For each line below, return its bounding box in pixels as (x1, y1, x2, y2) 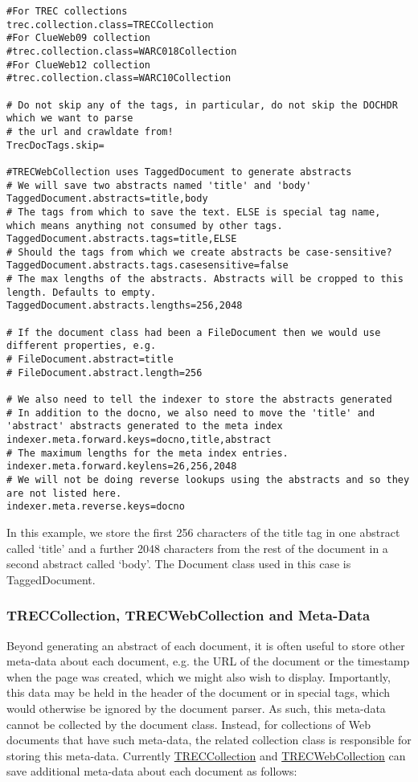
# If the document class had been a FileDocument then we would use (6, 326, 381, 338)
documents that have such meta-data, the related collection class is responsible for (6, 731, 412, 748)
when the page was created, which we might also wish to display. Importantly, (6, 668, 391, 685)
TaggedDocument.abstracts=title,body (6, 193, 208, 205)
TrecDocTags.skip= (6, 139, 104, 151)
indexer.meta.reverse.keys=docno (6, 501, 185, 513)
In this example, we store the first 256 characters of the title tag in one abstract (6, 523, 400, 540)
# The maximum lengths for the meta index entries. (6, 447, 289, 459)
